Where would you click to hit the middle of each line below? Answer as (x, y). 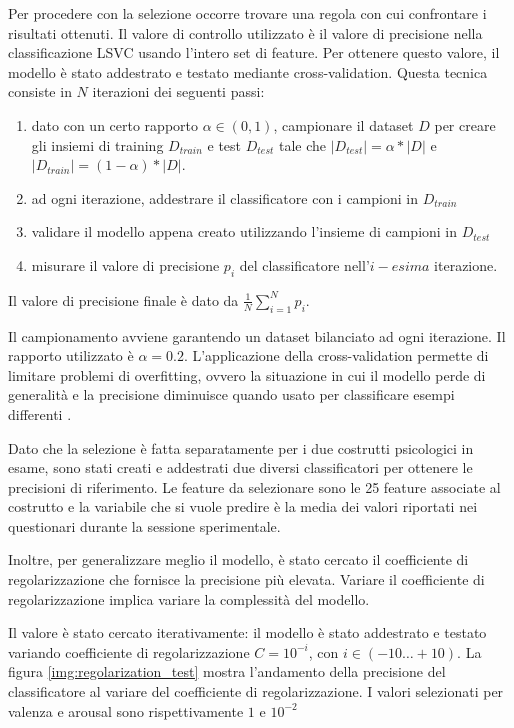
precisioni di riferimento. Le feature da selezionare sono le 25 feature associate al (254, 486)
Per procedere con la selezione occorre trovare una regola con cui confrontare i (247, 13)
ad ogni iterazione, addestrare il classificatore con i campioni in (224, 197)
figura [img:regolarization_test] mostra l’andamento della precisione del (227, 671)
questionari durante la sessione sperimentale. (144, 525)
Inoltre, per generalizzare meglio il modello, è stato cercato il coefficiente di (238, 559)
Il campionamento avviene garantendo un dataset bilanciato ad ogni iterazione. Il (257, 335)
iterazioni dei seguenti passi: (178, 91)
